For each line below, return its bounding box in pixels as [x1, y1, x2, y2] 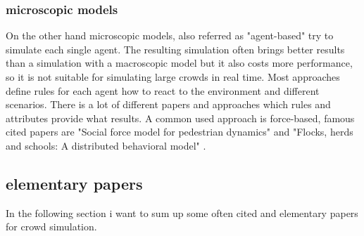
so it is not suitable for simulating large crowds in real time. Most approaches [6, 70, 340, 84]
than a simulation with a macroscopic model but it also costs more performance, [6, 55, 353, 70]
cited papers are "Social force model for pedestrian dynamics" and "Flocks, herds [6, 124, 353, 139]
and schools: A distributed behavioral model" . [6, 138, 206, 152]
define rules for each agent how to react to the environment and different [6, 83, 320, 98]
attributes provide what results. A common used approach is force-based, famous [6, 110, 355, 125]
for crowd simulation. [6, 219, 97, 234]
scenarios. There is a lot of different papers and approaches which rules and [6, 97, 331, 112]
